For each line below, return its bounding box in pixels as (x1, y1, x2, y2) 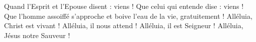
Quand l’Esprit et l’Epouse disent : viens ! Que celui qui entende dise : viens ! (4, 1, 244, 11)
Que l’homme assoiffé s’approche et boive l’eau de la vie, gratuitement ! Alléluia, (4, 10, 252, 21)
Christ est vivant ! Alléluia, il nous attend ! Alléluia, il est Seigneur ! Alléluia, (4, 20, 243, 31)
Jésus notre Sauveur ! (4, 30, 70, 40)
